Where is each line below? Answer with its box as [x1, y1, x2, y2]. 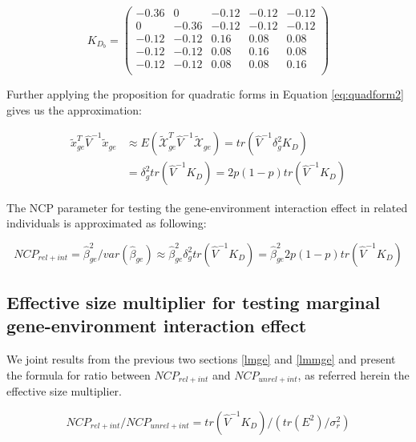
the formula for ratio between [6, 366, 151, 383]
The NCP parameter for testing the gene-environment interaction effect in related [6, 199, 408, 215]
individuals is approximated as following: [6, 215, 207, 231]
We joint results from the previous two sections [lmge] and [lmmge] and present [6, 351, 396, 368]
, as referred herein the [297, 366, 410, 383]
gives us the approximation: [6, 101, 142, 118]
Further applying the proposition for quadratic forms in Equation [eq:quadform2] [6, 86, 405, 102]
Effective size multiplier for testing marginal [6, 290, 381, 315]
